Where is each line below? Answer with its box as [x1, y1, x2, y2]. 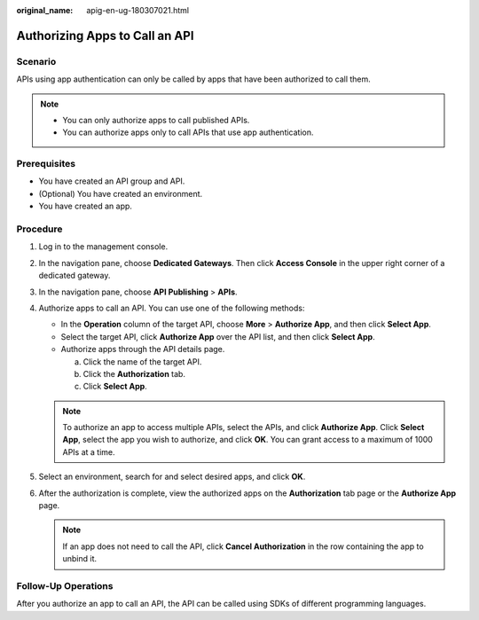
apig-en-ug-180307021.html [86, 5, 190, 15]
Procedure [16, 223, 63, 235]
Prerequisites [16, 158, 75, 170]
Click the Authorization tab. [82, 368, 186, 379]
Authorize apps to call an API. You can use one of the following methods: [38, 302, 305, 313]
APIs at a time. [62, 446, 115, 457]
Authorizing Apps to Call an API [16, 27, 194, 43]
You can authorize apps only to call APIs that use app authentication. [62, 127, 314, 137]
